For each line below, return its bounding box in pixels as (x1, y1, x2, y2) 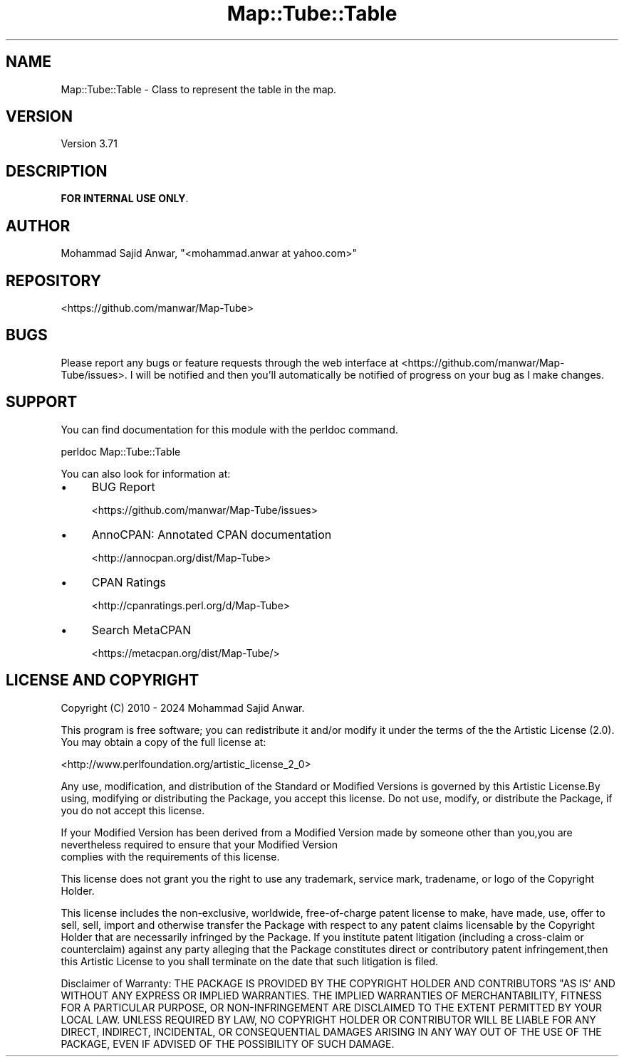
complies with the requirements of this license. (61, 850, 280, 863)
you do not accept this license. (61, 804, 205, 816)
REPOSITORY (6, 271, 102, 290)
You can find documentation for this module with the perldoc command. (61, 423, 398, 436)
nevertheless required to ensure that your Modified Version (61, 838, 338, 851)
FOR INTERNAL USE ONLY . (61, 192, 189, 205)
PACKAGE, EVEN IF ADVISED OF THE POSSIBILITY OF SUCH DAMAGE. (61, 1037, 395, 1050)
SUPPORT (6, 393, 78, 411)
